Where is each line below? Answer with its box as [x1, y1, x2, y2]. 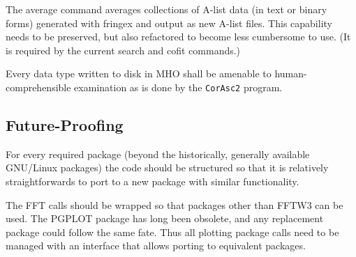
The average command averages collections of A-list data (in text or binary [6, 2, 327, 16]
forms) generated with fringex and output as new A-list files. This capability [6, 15, 332, 30]
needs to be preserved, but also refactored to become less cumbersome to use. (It [6, 29, 351, 44]
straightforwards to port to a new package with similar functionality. [6, 174, 299, 189]
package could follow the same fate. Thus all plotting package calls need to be [6, 224, 339, 239]
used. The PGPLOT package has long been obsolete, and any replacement [6, 211, 324, 226]
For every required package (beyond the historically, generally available [6, 146, 310, 161]
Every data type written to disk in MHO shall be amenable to [6, 66, 272, 81]
